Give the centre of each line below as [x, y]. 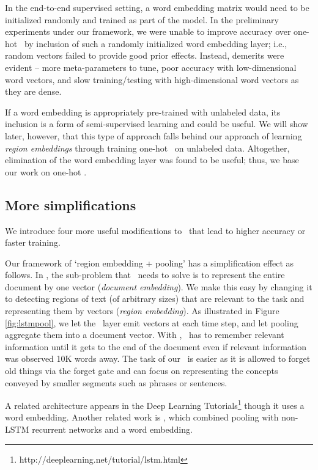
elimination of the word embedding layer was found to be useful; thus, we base [152, 160]
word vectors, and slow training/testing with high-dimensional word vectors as [152, 79]
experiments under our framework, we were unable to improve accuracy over [148, 31]
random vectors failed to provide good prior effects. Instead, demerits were [145, 55]
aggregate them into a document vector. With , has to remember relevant [145, 335]
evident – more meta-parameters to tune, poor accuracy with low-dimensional [151, 67]
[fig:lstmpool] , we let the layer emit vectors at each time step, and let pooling [152, 322]
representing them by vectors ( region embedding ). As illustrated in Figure [142, 311]
